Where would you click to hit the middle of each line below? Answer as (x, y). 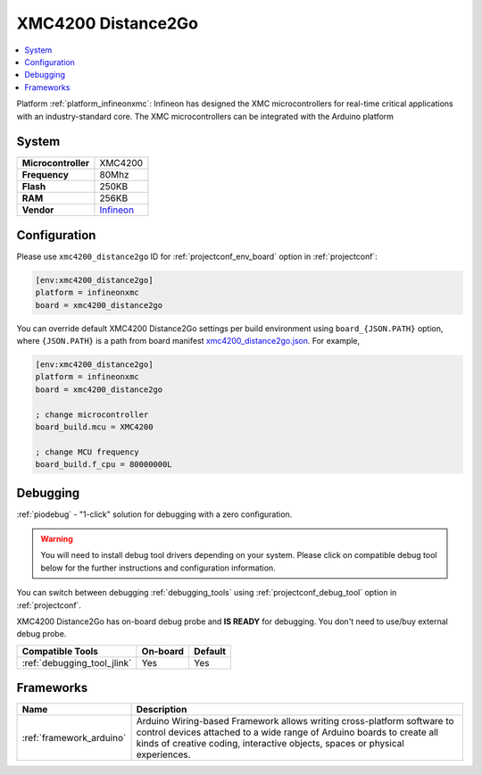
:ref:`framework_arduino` (74, 738)
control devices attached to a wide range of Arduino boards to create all (287, 732)
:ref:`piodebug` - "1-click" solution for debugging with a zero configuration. (154, 514)
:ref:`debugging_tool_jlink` (77, 662)
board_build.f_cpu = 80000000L (104, 465)
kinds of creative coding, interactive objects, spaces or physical (270, 744)
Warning (57, 539)
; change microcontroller (92, 414)
